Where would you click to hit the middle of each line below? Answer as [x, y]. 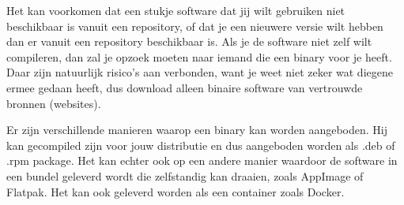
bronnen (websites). [54, 103]
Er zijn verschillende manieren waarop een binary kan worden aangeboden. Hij [197, 130]
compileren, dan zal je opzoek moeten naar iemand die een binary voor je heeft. [199, 56]
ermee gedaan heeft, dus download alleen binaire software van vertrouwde [185, 87]
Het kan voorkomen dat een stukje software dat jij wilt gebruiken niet [176, 10]
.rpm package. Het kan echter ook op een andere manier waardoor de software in [202, 160]
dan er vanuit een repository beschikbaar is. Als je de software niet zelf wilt [189, 41]
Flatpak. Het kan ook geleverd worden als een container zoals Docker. [176, 191]
